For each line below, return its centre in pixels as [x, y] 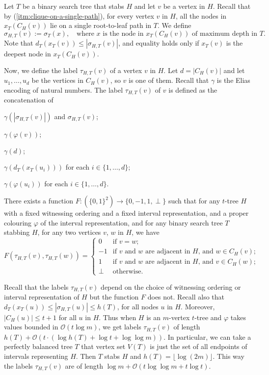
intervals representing [36, 356]
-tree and [208, 317]
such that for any [194, 201]
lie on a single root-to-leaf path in [101, 25]
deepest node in [27, 54]
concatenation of [29, 100]
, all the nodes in [201, 15]
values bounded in [31, 327]
